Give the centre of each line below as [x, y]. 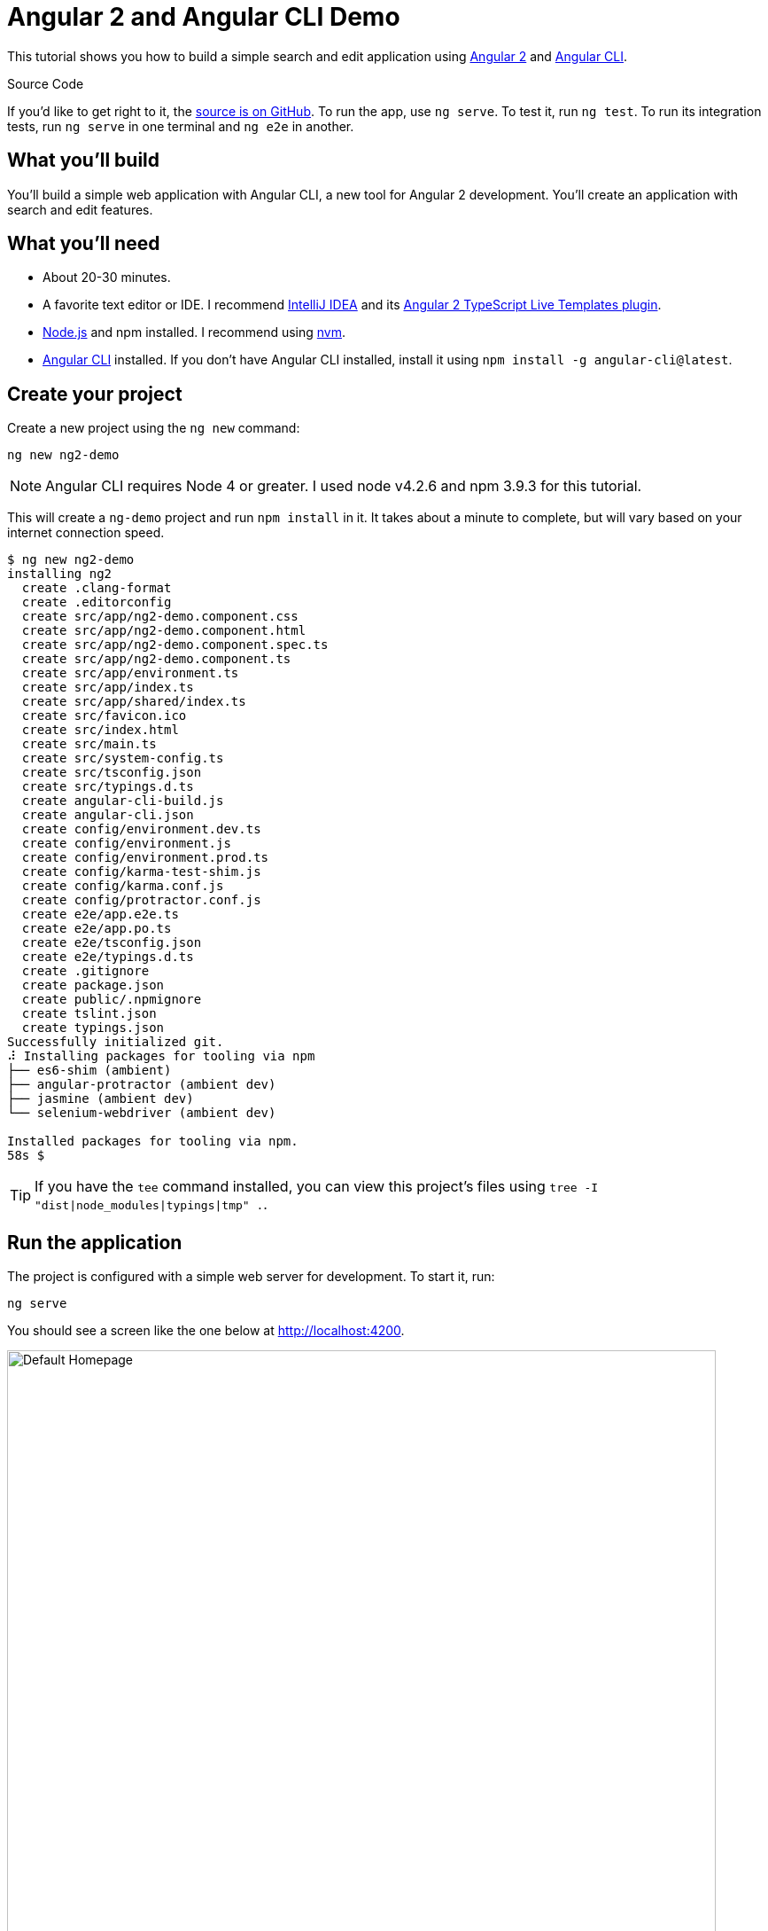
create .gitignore [85, 971]
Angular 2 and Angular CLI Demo [204, 17]
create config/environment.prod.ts [145, 858]
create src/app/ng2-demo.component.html [164, 631]
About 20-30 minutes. [107, 278]
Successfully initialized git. [116, 1042]
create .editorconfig [97, 602]
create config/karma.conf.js [123, 886]
